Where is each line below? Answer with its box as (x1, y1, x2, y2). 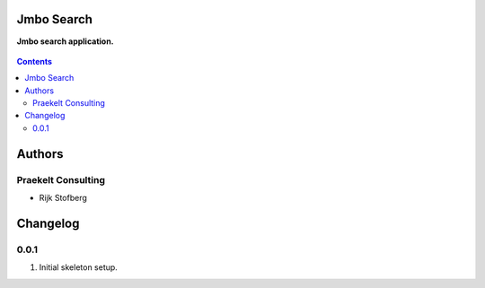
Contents (16, 56, 53, 66)
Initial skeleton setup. (39, 262, 119, 273)
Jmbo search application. (16, 36, 114, 47)
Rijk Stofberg (39, 193, 87, 204)
